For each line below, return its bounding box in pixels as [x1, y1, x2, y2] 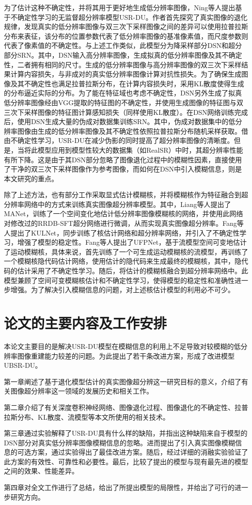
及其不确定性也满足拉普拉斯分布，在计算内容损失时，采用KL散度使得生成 [10, 78, 244, 88]
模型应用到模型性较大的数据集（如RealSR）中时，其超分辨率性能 [37, 144, 243, 155]
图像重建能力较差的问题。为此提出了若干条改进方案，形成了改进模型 [17, 350, 235, 361]
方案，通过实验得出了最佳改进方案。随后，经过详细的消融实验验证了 [31, 447, 248, 457]
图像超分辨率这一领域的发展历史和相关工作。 [10, 386, 153, 396]
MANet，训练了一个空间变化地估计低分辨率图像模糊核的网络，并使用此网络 [4, 208, 243, 219]
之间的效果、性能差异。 [4, 466, 79, 476]
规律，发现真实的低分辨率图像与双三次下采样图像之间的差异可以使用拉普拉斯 [4, 21, 248, 32]
